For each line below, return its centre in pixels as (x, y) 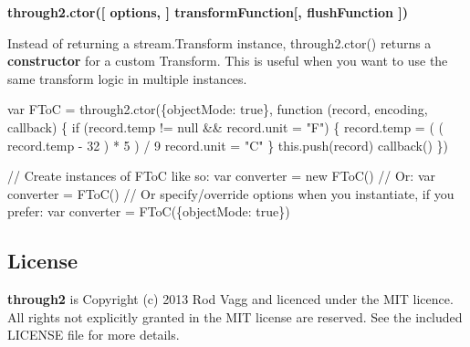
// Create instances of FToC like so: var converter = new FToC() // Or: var (222, 176)
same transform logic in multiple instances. (127, 78)
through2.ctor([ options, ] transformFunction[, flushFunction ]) (208, 12)
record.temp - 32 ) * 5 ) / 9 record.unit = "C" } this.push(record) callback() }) (228, 145)
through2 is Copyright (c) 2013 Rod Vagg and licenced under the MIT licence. (230, 299)
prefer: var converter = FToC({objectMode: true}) (149, 211)
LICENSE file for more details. (94, 335)
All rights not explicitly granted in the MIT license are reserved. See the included (235, 316)
